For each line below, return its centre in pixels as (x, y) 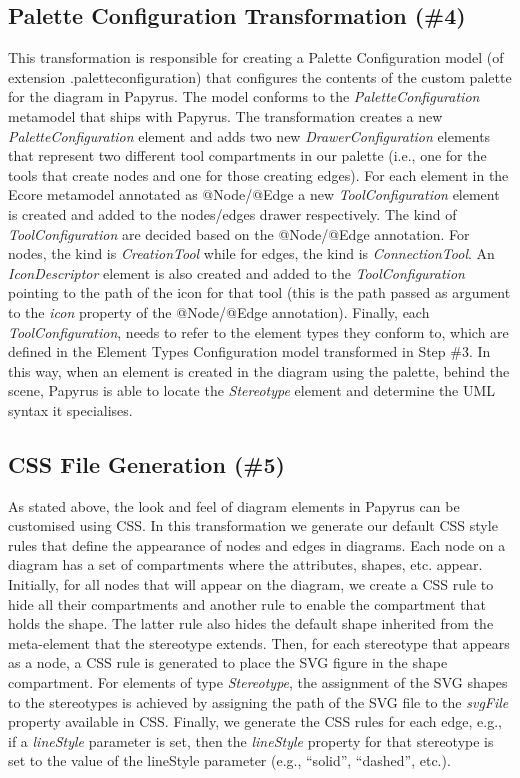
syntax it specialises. (70, 409)
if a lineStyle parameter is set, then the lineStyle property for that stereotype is (251, 740)
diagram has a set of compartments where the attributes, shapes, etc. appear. (245, 564)
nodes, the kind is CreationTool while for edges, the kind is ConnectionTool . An (251, 253)
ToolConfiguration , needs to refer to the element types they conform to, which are (258, 331)
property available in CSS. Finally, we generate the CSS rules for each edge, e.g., (255, 721)
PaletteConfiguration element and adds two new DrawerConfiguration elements (249, 135)
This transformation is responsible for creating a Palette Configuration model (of (256, 57)
